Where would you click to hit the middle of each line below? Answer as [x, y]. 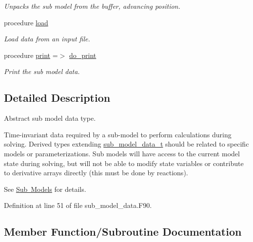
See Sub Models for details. [45, 189]
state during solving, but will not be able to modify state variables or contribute [124, 163]
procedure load [26, 22]
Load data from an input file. [47, 39]
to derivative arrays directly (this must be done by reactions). [96, 173]
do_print [83, 55]
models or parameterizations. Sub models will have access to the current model [122, 153]
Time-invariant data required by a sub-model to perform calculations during [118, 134]
